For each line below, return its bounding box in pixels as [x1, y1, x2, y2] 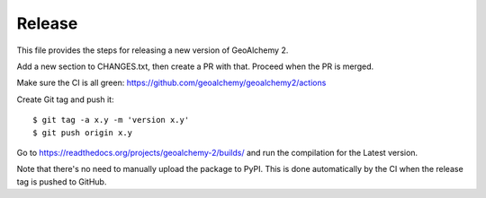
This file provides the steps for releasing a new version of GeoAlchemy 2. [16, 45, 289, 56]
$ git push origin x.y [32, 127, 133, 138]
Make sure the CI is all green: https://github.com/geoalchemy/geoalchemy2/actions [16, 77, 327, 89]
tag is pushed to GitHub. [16, 176, 107, 187]
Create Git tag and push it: [16, 94, 114, 105]
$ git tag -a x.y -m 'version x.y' [32, 115, 190, 125]
